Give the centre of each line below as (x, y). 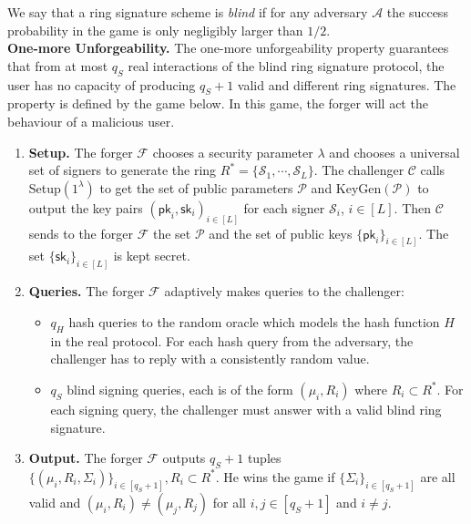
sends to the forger (81, 233)
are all (438, 476)
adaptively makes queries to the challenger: (284, 291)
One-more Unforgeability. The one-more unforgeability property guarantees (228, 48)
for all (230, 502)
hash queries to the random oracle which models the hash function (254, 321)
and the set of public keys (281, 233)
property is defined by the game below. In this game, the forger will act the (218, 103)
